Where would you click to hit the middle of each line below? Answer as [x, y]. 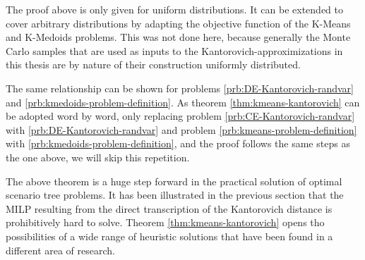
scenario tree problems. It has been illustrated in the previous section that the [175, 195]
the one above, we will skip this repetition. [98, 157]
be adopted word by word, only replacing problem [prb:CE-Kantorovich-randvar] [180, 116]
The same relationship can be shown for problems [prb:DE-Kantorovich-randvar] [180, 88]
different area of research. [60, 250]
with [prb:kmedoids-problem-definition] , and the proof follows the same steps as [178, 143]
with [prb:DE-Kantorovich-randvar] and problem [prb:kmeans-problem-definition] [181, 129]
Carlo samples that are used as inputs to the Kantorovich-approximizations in [174, 50]
